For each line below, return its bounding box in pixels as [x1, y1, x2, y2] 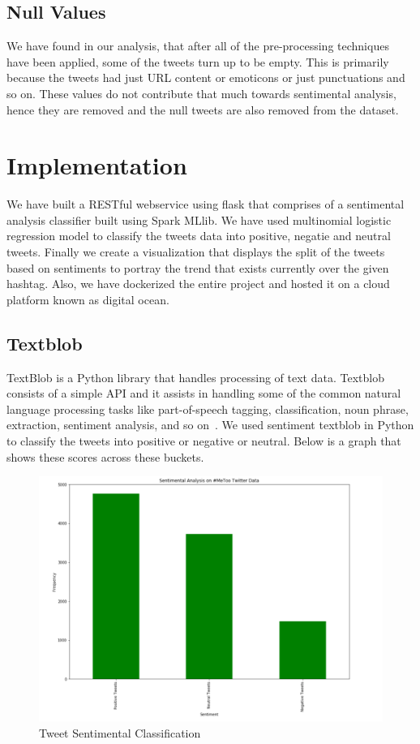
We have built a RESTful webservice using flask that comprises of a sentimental [6, 196, 405, 213]
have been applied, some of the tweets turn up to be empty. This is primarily [6, 53, 389, 70]
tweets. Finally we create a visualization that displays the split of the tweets [6, 243, 385, 260]
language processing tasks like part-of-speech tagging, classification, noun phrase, [6, 400, 409, 417]
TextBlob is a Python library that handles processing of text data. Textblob [6, 368, 384, 385]
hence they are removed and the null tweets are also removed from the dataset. [6, 101, 399, 118]
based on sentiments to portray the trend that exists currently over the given [6, 259, 389, 276]
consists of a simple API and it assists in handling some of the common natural [6, 385, 401, 402]
